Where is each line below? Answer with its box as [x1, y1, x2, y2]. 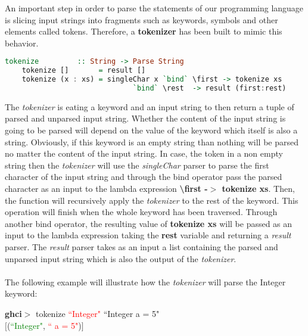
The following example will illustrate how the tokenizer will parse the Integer [5, 275, 286, 288]
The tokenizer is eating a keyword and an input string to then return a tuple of [5, 100, 294, 113]
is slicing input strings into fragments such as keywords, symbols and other [5, 13, 278, 26]
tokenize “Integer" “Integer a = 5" [35, 307, 160, 319]
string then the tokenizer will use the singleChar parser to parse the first [5, 158, 269, 171]
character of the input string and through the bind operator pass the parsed [5, 170, 282, 183]
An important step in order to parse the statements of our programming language [5, 2, 304, 14]
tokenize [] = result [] [21, 66, 146, 75]
